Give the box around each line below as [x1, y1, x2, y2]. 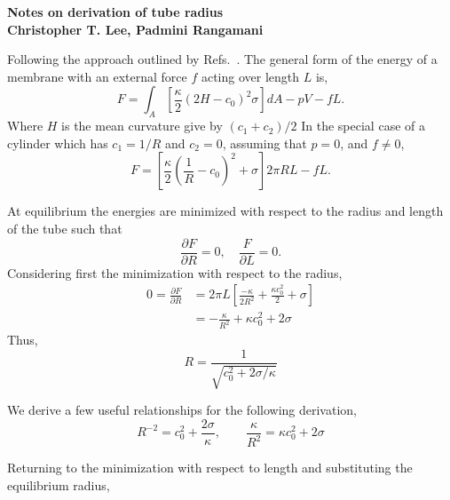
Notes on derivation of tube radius [7, 3, 224, 20]
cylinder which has [7, 133, 108, 152]
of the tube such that [7, 218, 122, 237]
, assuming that [222, 133, 307, 152]
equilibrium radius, [7, 475, 110, 494]
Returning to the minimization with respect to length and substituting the [7, 458, 413, 477]
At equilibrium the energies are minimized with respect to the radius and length [7, 202, 444, 220]
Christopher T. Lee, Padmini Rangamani [7, 20, 264, 38]
